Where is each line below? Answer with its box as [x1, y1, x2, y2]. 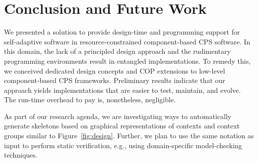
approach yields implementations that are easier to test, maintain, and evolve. [4, 84, 241, 95]
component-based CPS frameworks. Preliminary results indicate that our [4, 75, 225, 85]
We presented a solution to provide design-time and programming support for [4, 27, 240, 37]
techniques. [4, 150, 38, 160]
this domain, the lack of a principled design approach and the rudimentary [4, 46, 231, 56]
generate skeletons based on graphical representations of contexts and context [4, 121, 240, 131]
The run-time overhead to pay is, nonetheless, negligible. [4, 94, 176, 105]
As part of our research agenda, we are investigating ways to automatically [4, 111, 232, 121]
